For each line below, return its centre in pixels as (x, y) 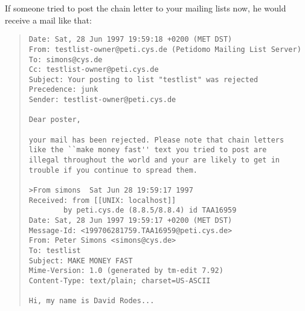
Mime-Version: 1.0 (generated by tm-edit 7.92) (126, 271)
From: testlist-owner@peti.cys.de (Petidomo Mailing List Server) (165, 49)
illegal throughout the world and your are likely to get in (154, 160)
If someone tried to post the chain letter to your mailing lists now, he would (146, 8)
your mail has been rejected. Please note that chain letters (156, 140)
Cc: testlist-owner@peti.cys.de (94, 70)
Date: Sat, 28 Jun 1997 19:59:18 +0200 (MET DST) (130, 40)
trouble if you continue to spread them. (113, 170)
